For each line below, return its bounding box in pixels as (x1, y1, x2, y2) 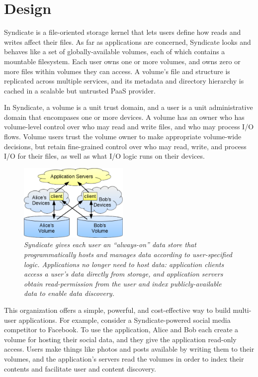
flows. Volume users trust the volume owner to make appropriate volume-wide (4, 131, 242, 142)
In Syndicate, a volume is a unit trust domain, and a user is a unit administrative (4, 102, 253, 112)
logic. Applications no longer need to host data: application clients (24, 259, 224, 269)
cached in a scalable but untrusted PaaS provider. (4, 85, 156, 95)
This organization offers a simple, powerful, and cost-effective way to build (4, 305, 231, 315)
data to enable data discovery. (24, 288, 114, 298)
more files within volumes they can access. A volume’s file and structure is (4, 66, 230, 76)
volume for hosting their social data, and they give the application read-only (4, 334, 237, 344)
